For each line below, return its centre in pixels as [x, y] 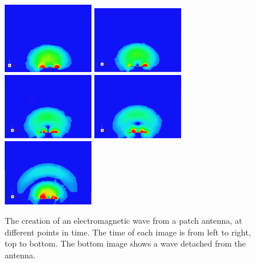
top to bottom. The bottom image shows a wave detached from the [125, 243]
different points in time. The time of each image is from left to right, [128, 232]
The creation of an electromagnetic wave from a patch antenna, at [124, 221]
